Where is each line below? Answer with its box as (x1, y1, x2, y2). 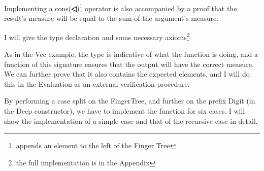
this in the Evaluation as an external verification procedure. (4, 78, 190, 89)
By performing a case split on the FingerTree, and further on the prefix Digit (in (4, 95, 255, 106)
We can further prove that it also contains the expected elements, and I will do (4, 69, 250, 79)
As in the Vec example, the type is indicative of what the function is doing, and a (4, 49, 258, 59)
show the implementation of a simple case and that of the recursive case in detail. (4, 115, 258, 126)
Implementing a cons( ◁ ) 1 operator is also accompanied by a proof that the (4, 2, 237, 13)
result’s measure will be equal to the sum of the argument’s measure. (4, 13, 219, 23)
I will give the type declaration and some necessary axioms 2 (4, 30, 190, 42)
